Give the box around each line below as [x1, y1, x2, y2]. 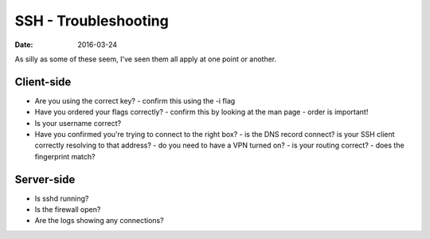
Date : [14, 40, 33, 49]
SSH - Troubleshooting [14, 12, 169, 29]
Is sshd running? [34, 194, 89, 203]
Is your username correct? [34, 118, 122, 127]
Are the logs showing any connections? [34, 216, 164, 225]
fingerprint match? [34, 151, 96, 161]
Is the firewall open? [34, 205, 101, 214]
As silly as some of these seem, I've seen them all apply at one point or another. [14, 54, 277, 64]
